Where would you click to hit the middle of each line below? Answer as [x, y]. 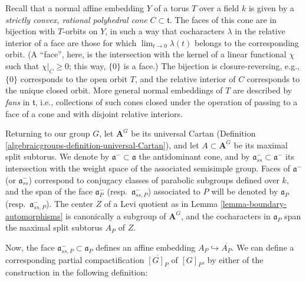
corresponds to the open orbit [74, 78]
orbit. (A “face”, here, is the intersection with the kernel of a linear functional [146, 54]
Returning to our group [48, 133]
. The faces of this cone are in [223, 19]
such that [22, 65]
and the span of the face [49, 191]
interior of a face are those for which [71, 42]
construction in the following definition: [77, 272]
